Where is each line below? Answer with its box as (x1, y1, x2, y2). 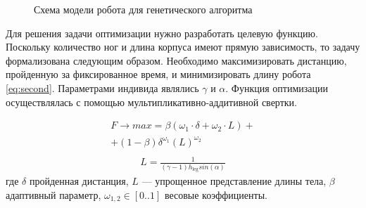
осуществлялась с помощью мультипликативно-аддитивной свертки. (6, 94, 297, 109)
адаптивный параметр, (6, 187, 101, 202)
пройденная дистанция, (29, 174, 129, 188)
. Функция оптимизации (225, 80, 328, 95)
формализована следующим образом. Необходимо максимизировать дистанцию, (6, 53, 347, 67)
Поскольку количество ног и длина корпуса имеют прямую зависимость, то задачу (6, 39, 360, 54)
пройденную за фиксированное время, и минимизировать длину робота (6, 67, 311, 82)
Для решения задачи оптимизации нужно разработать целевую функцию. (6, 25, 318, 40)
